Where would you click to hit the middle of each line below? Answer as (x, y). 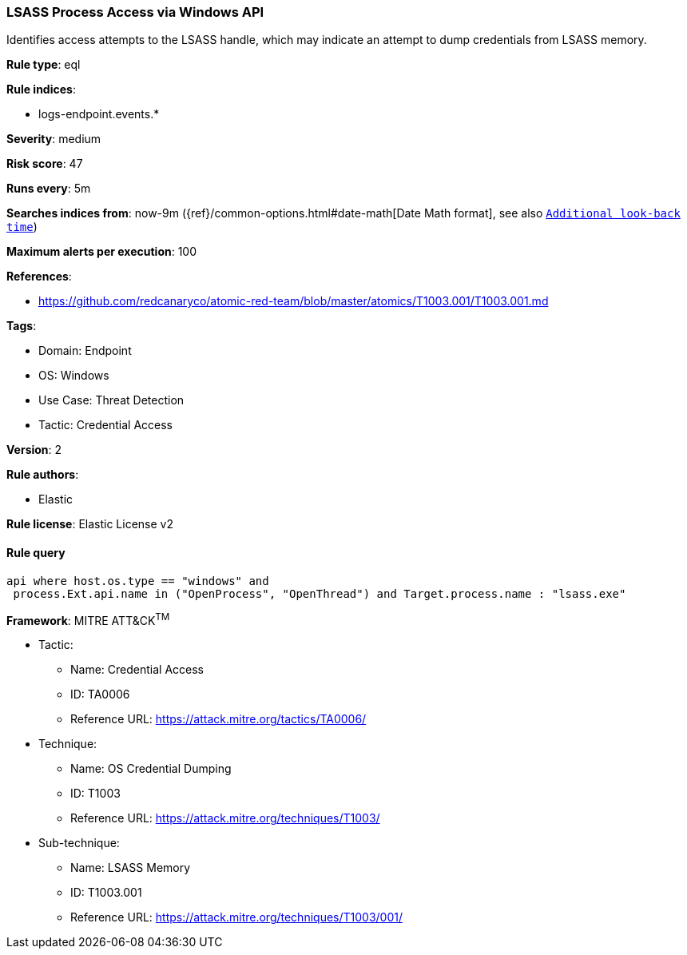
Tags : (22, 326)
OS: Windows (74, 376)
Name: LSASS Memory (131, 868)
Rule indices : (41, 90)
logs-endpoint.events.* (99, 114)
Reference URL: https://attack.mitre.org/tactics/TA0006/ (218, 719)
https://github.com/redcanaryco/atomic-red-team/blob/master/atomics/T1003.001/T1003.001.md (294, 301)
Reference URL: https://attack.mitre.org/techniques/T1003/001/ (236, 917)
